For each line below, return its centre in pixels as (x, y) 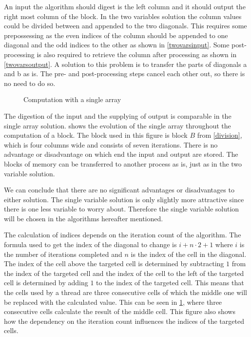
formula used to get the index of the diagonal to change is (90, 244)
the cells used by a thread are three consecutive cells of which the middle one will (125, 292)
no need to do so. (30, 83)
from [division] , (220, 135)
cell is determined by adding (46, 283)
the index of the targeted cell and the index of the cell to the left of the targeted (124, 273)
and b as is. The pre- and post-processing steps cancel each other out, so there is (125, 74)
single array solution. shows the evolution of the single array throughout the (117, 125)
